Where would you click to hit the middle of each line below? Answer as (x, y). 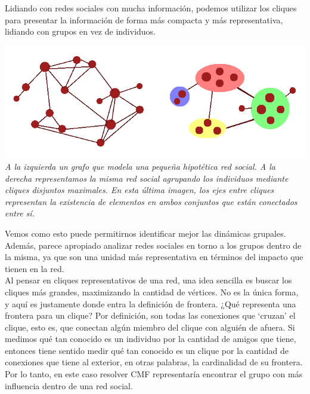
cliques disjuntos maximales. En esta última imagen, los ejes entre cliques (139, 190)
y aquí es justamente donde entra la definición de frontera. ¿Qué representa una (151, 303)
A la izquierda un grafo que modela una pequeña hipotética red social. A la (140, 166)
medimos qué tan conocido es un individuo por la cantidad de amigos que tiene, (151, 339)
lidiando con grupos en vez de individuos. (80, 31)
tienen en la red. (35, 268)
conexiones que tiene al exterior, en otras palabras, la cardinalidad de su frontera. (154, 362)
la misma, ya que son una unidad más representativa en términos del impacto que (154, 257)
